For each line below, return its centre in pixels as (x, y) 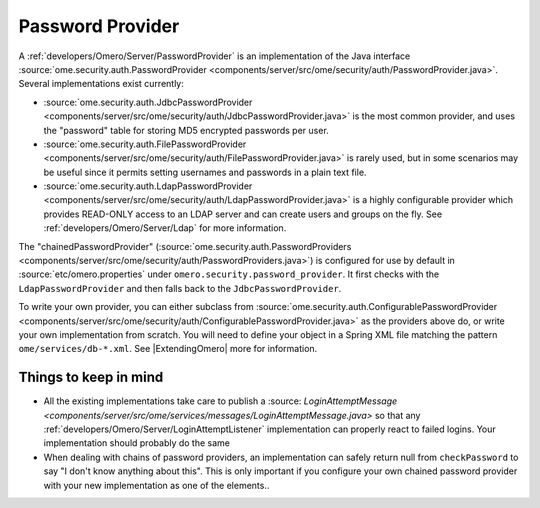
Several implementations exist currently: (101, 84)
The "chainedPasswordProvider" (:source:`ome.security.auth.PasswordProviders (185, 246)
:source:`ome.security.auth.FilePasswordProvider (145, 144)
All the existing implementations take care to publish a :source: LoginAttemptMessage (220, 401)
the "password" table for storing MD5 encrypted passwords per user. (186, 130)
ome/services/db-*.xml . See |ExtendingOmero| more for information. (168, 349)
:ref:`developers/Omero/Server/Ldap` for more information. (165, 228)
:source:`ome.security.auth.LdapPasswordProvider (148, 186)
